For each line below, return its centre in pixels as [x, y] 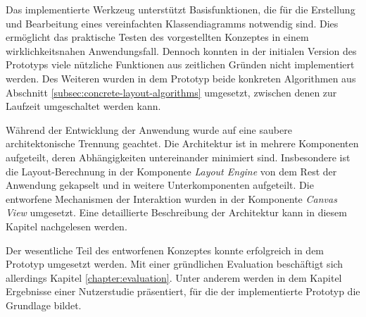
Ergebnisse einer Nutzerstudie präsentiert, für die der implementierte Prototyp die [183, 291]
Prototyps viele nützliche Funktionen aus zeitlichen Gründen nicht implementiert [180, 64]
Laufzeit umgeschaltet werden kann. [83, 106]
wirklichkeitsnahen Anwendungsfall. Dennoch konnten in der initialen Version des [181, 50]
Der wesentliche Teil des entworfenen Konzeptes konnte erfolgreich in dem [165, 250]
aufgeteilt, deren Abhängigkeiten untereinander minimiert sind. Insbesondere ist [178, 157]
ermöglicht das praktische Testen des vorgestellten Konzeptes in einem [157, 37]
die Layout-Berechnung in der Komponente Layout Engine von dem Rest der [171, 171]
